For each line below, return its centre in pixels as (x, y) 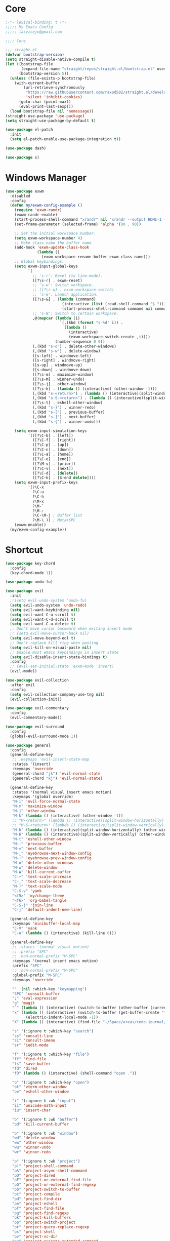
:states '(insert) (31, 764)
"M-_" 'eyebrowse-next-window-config (52, 853)
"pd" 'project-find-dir (37, 1199)
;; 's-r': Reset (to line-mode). (67, 276)
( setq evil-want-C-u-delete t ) (43, 624)
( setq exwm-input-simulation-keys (51, 431)
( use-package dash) (26, 148)
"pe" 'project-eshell (35, 1204)
